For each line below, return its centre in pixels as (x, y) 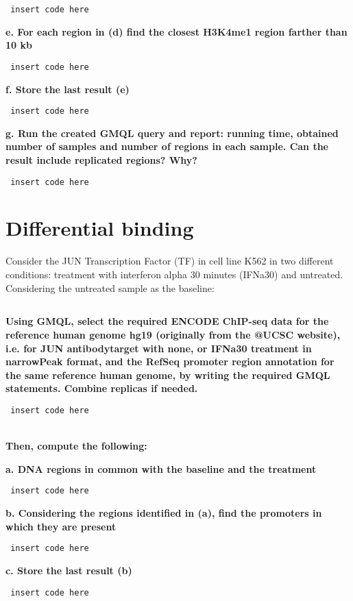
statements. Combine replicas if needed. (102, 388)
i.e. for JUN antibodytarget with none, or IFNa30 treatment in (159, 348)
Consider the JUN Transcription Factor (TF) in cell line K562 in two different (170, 261)
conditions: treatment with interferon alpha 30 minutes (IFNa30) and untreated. (174, 274)
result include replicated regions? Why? (101, 159)
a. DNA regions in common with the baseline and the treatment (161, 468)
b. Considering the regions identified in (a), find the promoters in (164, 513)
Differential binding (100, 228)
